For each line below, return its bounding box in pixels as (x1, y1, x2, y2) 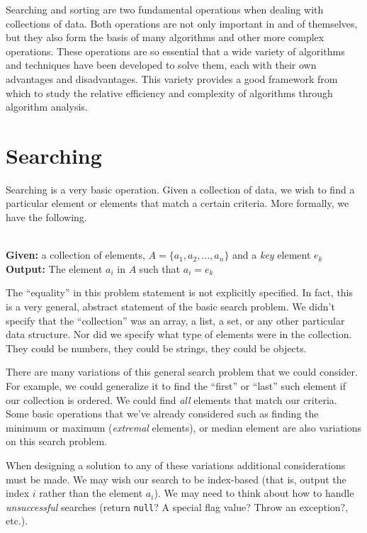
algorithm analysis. (6, 99, 88, 114)
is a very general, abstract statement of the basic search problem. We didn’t (6, 299, 335, 314)
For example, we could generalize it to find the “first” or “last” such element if (6, 378, 346, 393)
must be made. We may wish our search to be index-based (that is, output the (6, 471, 346, 486)
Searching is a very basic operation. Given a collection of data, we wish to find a (6, 181, 355, 196)
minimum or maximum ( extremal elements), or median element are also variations (6, 420, 362, 434)
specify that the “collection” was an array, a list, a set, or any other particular (6, 313, 345, 327)
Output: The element (6, 261, 103, 276)
